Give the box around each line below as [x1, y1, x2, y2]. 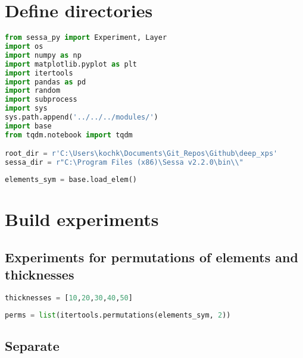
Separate [5, 337, 60, 355]
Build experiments [5, 207, 159, 231]
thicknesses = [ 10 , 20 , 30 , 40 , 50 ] [5, 293, 133, 302]
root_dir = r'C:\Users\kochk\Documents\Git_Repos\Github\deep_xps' [5, 149, 278, 158]
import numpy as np [5, 51, 82, 59]
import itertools [5, 68, 73, 77]
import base [5, 121, 52, 130]
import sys [5, 104, 48, 113]
